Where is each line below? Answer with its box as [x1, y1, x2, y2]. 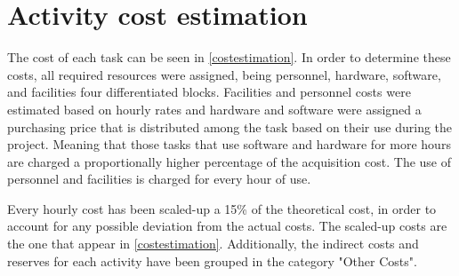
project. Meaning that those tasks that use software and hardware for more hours [7, 135, 451, 154]
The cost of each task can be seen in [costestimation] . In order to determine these [7, 48, 451, 67]
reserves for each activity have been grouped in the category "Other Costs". [7, 251, 417, 270]
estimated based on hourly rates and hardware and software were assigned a [7, 99, 422, 118]
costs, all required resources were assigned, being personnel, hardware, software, [7, 65, 441, 83]
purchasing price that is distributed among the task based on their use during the [7, 117, 453, 136]
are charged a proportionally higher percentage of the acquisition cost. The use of [7, 152, 452, 170]
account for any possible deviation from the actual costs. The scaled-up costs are [7, 217, 447, 235]
